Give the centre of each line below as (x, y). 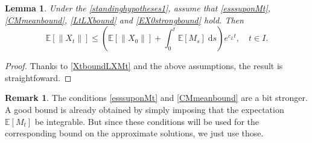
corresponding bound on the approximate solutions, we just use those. (134, 133)
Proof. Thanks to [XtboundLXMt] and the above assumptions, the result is (144, 66)
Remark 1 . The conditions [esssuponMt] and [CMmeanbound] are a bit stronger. (156, 98)
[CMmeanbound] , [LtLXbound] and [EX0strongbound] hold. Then (124, 20)
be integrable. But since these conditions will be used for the (147, 121)
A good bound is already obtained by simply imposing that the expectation (145, 109)
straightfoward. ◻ (38, 77)
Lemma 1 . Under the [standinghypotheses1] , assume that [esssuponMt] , (138, 8)
